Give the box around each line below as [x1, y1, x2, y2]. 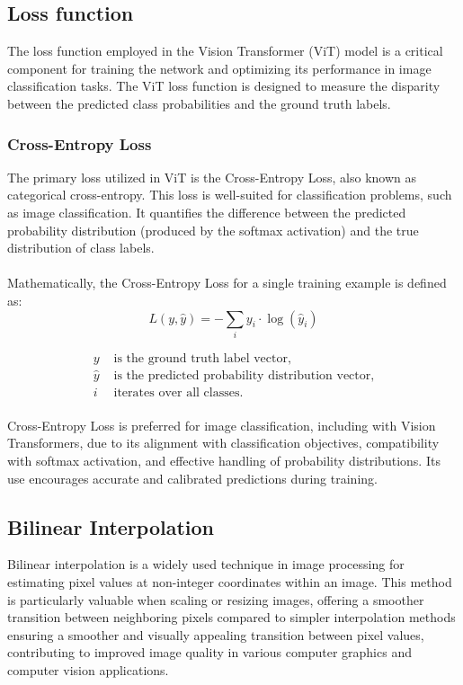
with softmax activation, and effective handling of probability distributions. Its [7, 450, 441, 469]
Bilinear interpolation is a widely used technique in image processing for [7, 555, 405, 574]
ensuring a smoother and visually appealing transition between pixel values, [7, 625, 424, 644]
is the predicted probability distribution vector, [113, 369, 375, 383]
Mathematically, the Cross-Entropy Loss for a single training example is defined [7, 273, 447, 292]
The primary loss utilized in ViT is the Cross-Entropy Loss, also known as [7, 167, 417, 186]
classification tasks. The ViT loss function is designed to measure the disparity [7, 76, 441, 95]
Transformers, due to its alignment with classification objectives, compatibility [7, 433, 440, 452]
